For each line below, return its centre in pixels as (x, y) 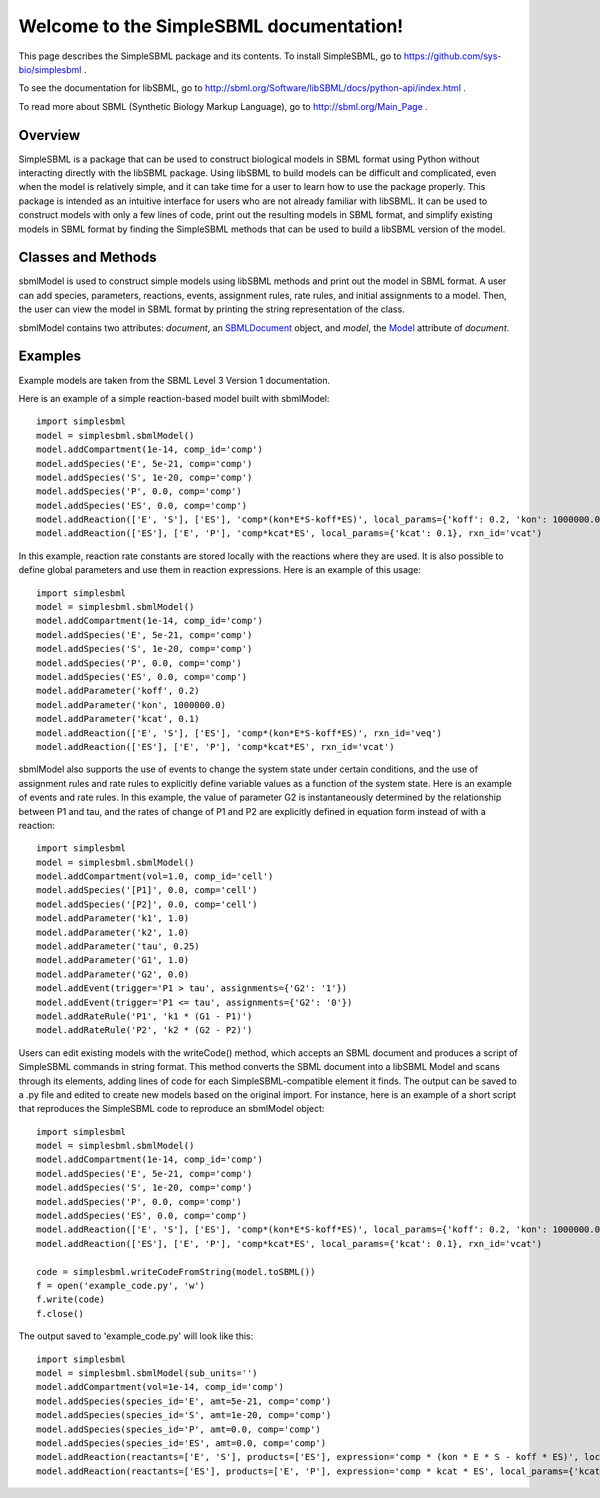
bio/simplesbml (50, 69)
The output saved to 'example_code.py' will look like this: (136, 1336)
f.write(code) (70, 1299)
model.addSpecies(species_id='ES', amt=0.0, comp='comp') (181, 1443)
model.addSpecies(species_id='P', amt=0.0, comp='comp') (179, 1429)
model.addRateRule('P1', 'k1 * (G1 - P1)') (144, 1016)
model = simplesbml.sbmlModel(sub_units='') (147, 1373)
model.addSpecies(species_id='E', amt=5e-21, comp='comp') (184, 1401)
